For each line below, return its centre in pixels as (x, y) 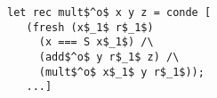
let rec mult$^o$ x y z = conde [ (109, 12)
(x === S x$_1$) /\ (96, 42)
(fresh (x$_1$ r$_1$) (90, 27)
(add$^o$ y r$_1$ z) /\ (109, 57)
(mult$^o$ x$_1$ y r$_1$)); (121, 72)
